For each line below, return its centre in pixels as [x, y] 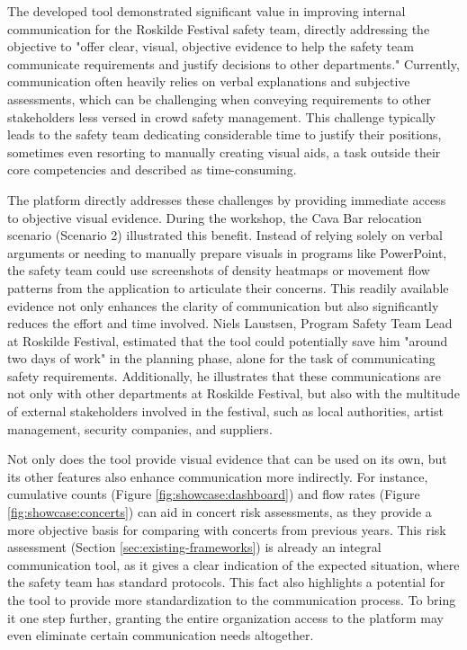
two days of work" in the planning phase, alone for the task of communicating [221, 358]
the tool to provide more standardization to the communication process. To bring [232, 600]
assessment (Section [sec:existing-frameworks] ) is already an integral [194, 547]
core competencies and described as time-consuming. [152, 169]
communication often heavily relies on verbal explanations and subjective [209, 81]
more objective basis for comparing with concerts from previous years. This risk [227, 529]
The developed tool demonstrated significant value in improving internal [207, 11]
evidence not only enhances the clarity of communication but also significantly [223, 305]
